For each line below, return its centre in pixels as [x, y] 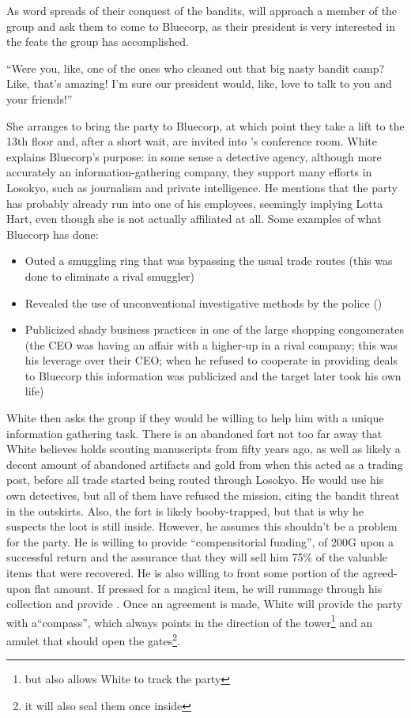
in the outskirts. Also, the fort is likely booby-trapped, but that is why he [185, 510]
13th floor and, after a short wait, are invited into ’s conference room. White [192, 141]
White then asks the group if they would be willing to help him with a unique [195, 418]
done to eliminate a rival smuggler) [109, 276]
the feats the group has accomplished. [98, 42]
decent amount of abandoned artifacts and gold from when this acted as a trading [205, 464]
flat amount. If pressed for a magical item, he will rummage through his [208, 588]
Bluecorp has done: [53, 234]
